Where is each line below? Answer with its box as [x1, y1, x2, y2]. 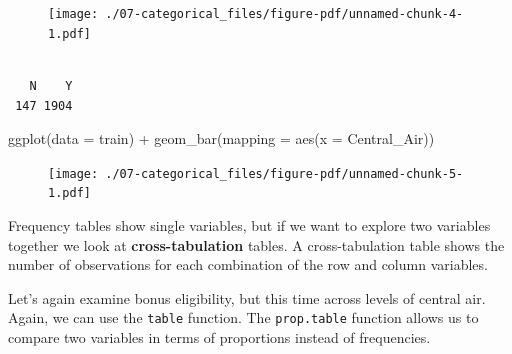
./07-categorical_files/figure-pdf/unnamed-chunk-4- [105, 7, 464, 21]
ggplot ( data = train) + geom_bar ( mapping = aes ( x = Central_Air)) [8, 128, 435, 149]
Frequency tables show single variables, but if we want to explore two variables [8, 215, 491, 235]
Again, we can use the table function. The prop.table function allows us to [8, 307, 479, 328]
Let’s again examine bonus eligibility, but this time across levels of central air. [8, 287, 486, 308]
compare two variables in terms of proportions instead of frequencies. [8, 327, 431, 348]
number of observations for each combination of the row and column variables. [8, 254, 488, 275]
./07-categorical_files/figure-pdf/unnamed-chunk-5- [105, 166, 464, 181]
